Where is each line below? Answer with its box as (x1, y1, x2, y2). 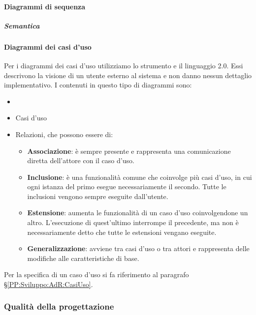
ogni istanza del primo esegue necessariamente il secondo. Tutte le (27, 181, 226, 192)
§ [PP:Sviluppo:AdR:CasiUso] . (4, 279, 93, 289)
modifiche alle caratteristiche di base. (27, 253, 139, 263)
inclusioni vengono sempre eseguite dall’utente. (27, 191, 168, 201)
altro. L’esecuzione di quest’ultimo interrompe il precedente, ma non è (27, 217, 239, 228)
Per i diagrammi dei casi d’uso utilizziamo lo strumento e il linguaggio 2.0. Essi (4, 60, 243, 70)
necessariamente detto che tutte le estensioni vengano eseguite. (27, 227, 217, 237)
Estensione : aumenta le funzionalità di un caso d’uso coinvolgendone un (27, 207, 248, 218)
